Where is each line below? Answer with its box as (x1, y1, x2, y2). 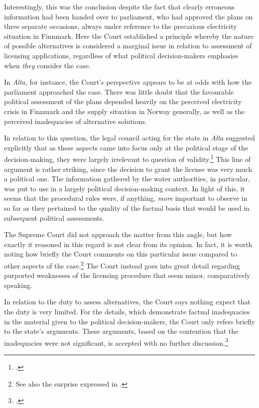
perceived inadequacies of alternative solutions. (4, 116, 147, 126)
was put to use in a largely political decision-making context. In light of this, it (4, 183, 245, 193)
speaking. (4, 279, 32, 290)
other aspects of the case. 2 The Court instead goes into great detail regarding (4, 259, 240, 271)
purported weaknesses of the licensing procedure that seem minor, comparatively (4, 270, 251, 280)
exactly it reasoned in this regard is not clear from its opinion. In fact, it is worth (4, 239, 253, 249)
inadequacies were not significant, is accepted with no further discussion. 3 (4, 336, 228, 348)
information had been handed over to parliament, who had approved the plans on (4, 11, 253, 21)
